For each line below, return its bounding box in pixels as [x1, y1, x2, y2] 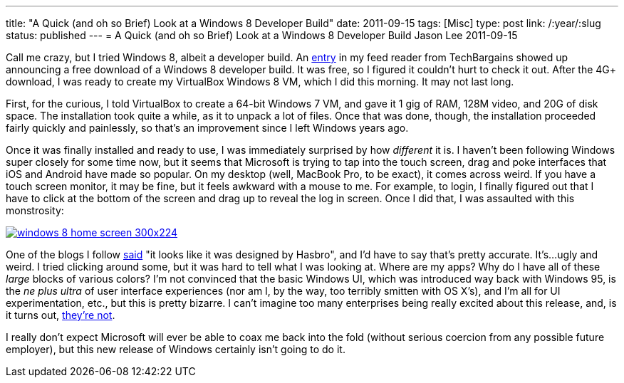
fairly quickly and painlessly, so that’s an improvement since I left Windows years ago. [6, 122, 409, 134]
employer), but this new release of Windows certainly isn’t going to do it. [6, 343, 345, 355]
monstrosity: [6, 204, 64, 216]
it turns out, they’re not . [6, 309, 115, 321]
